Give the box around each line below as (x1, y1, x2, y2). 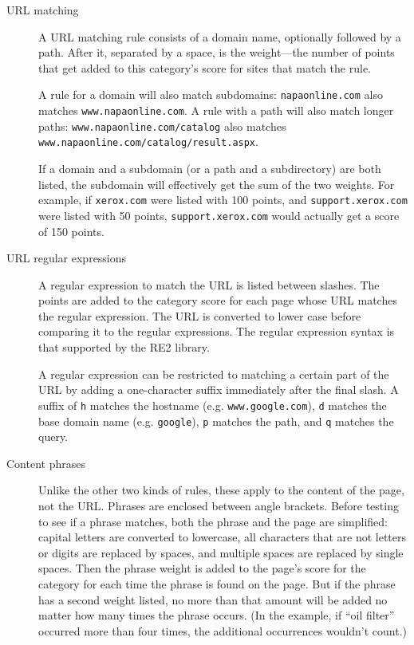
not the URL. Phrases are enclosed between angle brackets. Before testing (38, 497, 399, 513)
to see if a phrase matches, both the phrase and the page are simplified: (38, 513, 388, 529)
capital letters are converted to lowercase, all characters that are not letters (38, 529, 406, 545)
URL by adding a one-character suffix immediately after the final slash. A (38, 381, 399, 398)
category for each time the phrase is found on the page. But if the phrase (38, 575, 396, 592)
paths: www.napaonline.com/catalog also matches (38, 117, 286, 134)
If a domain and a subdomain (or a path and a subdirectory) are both (38, 160, 381, 176)
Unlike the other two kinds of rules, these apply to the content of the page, (38, 482, 404, 498)
